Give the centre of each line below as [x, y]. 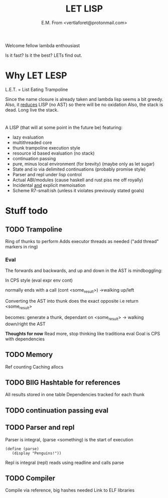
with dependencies [25, 339]
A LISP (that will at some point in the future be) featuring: [64, 128]
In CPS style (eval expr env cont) [39, 280]
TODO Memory [29, 355]
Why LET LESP [36, 76]
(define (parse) [22, 449]
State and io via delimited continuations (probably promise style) [79, 169]
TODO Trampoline [34, 229]
